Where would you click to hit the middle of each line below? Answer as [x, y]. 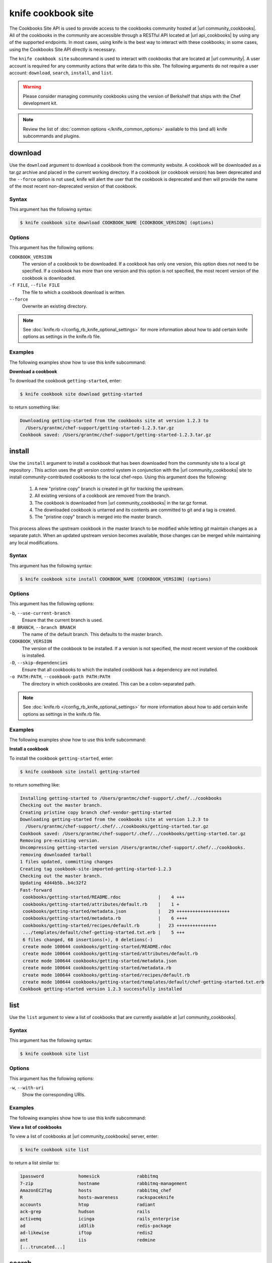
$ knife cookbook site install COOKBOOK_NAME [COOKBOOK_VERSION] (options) [116, 579]
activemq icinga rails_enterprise [100, 1219]
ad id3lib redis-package [96, 1226]
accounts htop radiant [88, 1204]
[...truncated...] [43, 1247]
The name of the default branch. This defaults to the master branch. [92, 634]
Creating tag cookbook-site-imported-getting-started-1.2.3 [96, 869]
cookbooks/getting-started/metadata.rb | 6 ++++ [105, 918]
